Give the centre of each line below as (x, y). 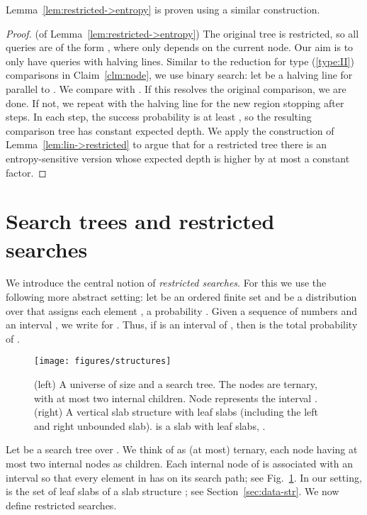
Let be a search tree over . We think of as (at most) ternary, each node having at (182, 449)
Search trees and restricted (140, 221)
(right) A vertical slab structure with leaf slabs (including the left (176, 412)
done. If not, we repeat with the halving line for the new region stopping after (175, 103)
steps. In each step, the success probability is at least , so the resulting (159, 117)
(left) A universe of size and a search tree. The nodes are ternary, (176, 384)
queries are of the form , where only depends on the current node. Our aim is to (180, 47)
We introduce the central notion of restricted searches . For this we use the (166, 283)
